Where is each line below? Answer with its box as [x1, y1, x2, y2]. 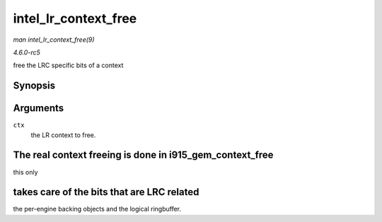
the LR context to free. [30, 131, 96, 139]
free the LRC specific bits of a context [13, 61, 124, 70]
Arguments [13, 103, 64, 115]
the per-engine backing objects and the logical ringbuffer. [13, 205, 182, 214]
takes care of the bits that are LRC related [13, 186, 199, 198]
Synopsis [13, 80, 56, 92]
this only [13, 168, 38, 176]
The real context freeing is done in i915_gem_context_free [13, 149, 274, 161]
